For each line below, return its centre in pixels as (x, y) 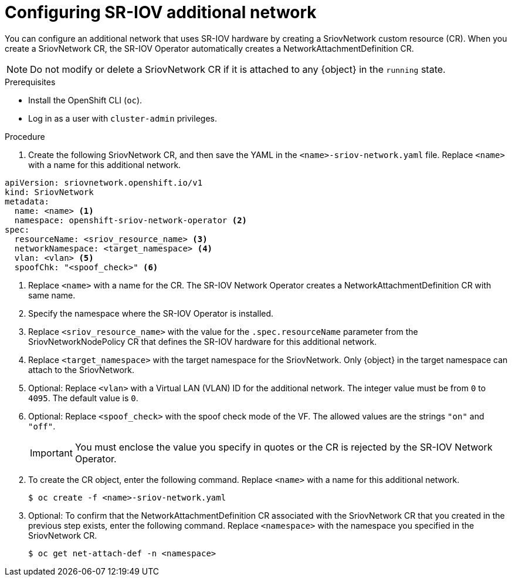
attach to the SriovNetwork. (82, 370)
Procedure (25, 136)
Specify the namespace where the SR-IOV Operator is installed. (151, 313)
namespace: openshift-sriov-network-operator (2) (131, 220)
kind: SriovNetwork (49, 192)
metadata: (27, 201)
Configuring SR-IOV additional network (161, 12)
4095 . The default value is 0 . (83, 398)
